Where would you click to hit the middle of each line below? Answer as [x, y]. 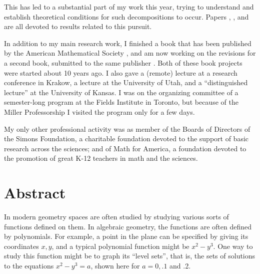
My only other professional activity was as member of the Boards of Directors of [127, 128]
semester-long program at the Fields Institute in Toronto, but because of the [121, 102]
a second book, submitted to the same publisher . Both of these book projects [123, 62]
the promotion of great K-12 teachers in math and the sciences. [101, 158]
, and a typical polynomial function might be [120, 246]
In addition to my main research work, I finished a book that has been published [128, 43]
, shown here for [115, 265]
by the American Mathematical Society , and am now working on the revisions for [130, 53]
